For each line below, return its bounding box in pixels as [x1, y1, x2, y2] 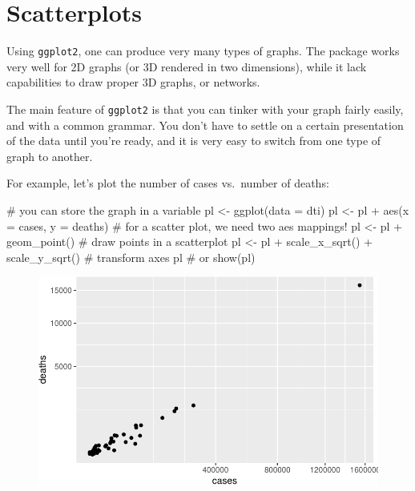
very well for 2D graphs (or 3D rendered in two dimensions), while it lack [6, 58, 367, 74]
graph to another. [6, 147, 93, 164]
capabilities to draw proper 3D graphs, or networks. [6, 74, 260, 91]
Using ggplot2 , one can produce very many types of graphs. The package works [6, 42, 400, 59]
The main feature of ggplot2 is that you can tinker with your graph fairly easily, [6, 100, 404, 117]
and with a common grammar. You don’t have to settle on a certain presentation [6, 116, 404, 133]
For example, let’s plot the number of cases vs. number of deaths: [6, 175, 329, 191]
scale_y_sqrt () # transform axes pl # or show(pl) [6, 248, 256, 265]
